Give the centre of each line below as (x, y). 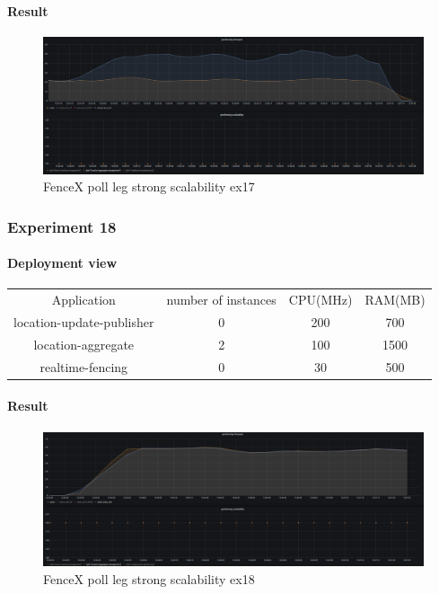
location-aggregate (84, 344)
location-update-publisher (84, 322)
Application (83, 300)
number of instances (221, 300)
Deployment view (62, 263)
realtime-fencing (84, 366)
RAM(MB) (395, 300)
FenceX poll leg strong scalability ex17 (149, 186)
